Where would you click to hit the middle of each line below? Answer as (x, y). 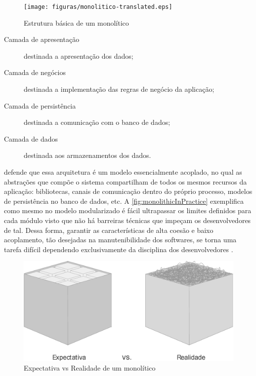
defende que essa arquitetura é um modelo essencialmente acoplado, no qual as (123, 172)
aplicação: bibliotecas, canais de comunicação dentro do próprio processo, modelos (128, 191)
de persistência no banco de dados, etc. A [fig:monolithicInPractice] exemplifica (124, 201)
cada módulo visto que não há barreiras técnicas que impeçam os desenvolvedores (128, 220)
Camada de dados (31, 138)
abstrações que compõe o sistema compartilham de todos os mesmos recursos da (126, 181)
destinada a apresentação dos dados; (79, 56)
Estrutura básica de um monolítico (76, 22)
